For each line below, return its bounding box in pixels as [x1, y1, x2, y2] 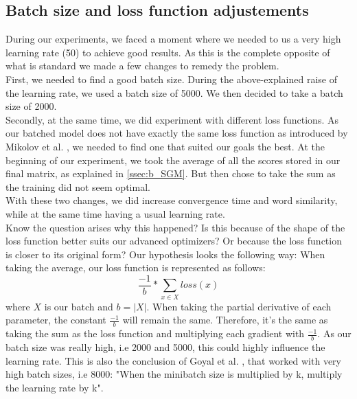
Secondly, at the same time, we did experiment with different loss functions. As [5, 112, 338, 126]
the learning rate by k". [5, 380, 104, 394]
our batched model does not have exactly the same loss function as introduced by [5, 126, 348, 140]
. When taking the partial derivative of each [146, 299, 332, 313]
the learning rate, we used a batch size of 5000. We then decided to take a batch [5, 85, 343, 100]
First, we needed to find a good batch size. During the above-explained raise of [5, 71, 337, 86]
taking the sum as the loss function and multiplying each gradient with [5, 326, 305, 341]
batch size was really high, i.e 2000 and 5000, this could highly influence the [5, 339, 325, 354]
